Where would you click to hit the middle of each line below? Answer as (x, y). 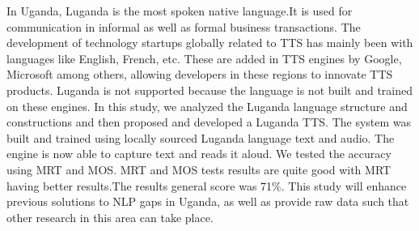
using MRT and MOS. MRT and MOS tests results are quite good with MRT (199, 169)
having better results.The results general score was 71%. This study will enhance (207, 185)
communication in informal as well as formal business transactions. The (184, 26)
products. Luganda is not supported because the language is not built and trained (210, 90)
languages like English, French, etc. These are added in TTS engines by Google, (204, 58)
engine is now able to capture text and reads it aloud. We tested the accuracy (199, 154)
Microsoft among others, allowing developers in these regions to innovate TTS (200, 74)
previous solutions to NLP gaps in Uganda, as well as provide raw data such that (208, 201)
